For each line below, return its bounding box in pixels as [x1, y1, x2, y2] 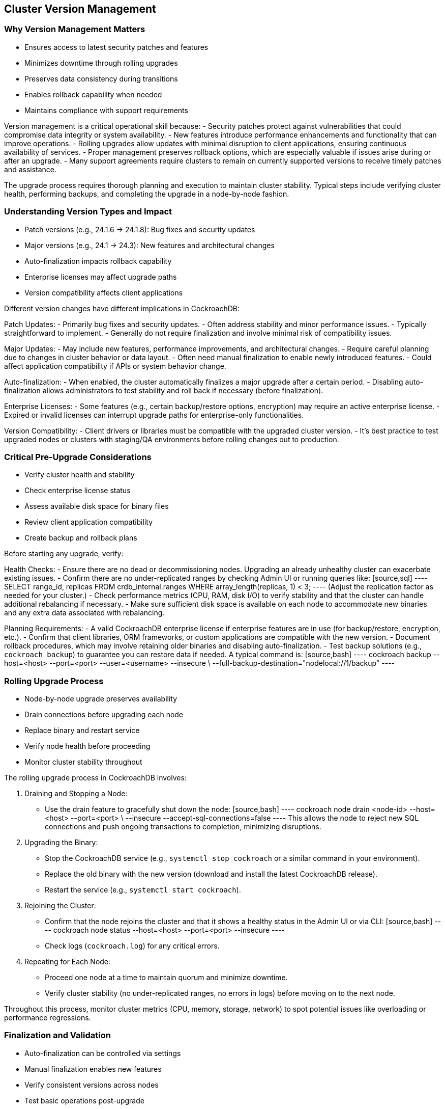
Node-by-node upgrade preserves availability [24, 694, 177, 704]
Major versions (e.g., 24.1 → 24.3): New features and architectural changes [24, 240, 275, 250]
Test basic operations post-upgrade [24, 1096, 144, 1105]
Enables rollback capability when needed [24, 90, 162, 99]
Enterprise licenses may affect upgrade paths [24, 272, 177, 281]
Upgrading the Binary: [24, 838, 98, 847]
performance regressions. [4, 1013, 91, 1022]
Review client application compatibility [24, 518, 153, 527]
